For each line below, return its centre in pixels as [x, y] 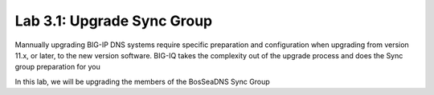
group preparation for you [57, 67]
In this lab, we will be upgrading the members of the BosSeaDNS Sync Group [143, 81]
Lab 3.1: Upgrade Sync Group [114, 21]
